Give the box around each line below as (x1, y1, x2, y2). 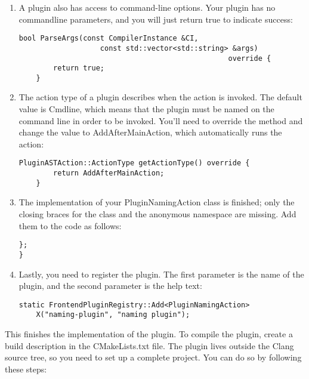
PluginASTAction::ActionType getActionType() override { (18, 159, 250, 168)
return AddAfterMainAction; (53, 169, 165, 178)
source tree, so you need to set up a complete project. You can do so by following (5, 351, 302, 363)
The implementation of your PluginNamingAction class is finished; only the (18, 196, 295, 208)
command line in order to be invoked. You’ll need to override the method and (18, 114, 303, 127)
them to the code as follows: (18, 219, 122, 232)
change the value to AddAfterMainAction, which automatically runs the (18, 126, 282, 138)
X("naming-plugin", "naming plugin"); (36, 310, 190, 319)
